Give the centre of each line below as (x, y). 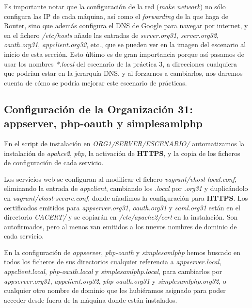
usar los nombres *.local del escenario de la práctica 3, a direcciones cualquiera (121, 63)
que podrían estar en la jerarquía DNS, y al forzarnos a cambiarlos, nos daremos (123, 73)
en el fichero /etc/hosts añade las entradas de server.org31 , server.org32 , (111, 35)
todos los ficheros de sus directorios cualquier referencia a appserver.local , (113, 262)
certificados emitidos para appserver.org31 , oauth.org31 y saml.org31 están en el (122, 207)
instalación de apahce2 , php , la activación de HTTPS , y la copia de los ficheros (122, 153)
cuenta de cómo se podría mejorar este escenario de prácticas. (95, 82)
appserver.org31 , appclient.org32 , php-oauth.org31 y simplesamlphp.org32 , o (115, 281)
